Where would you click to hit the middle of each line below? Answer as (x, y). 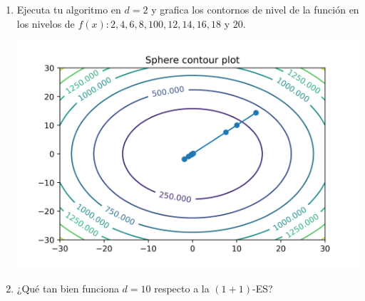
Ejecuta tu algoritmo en (69, 9)
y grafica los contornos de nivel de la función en (255, 9)
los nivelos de (46, 23)
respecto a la (182, 288)
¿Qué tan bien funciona (68, 288)
